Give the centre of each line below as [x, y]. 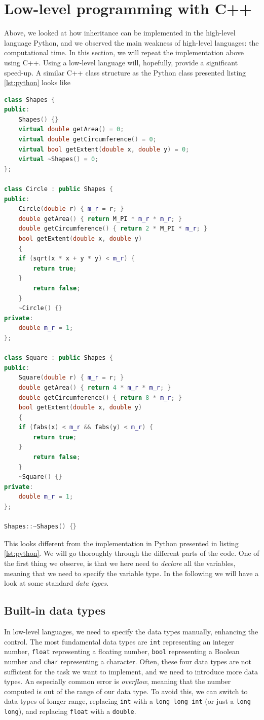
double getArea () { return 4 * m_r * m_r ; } [95, 387]
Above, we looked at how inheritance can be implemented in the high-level [120, 33]
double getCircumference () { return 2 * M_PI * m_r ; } [113, 229]
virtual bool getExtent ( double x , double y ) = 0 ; [104, 149]
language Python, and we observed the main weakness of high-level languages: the [131, 42]
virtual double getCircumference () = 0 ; [87, 140]
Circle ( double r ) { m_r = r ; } [71, 209]
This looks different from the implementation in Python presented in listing [121, 543]
